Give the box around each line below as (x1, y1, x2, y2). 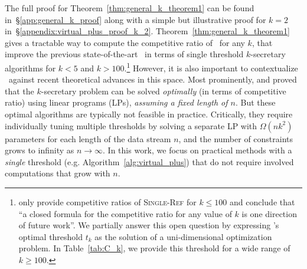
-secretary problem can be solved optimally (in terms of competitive (41, 84, 286, 97)
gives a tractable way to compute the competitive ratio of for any (5, 36, 245, 48)
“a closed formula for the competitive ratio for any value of (18, 207, 232, 219)
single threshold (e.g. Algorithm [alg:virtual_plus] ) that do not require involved (5, 155, 294, 168)
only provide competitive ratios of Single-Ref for (18, 195, 197, 208)
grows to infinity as (5, 144, 74, 156)
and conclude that (229, 195, 295, 208)
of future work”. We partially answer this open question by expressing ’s (18, 219, 279, 231)
